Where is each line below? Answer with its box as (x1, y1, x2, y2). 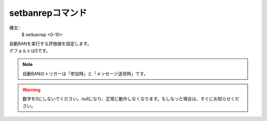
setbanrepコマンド (9, 7, 88, 18)
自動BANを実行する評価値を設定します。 (9, 41, 91, 47)
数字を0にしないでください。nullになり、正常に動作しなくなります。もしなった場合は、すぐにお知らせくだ (22, 96, 240, 102)
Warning (22, 87, 41, 93)
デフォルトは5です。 (9, 48, 50, 54)
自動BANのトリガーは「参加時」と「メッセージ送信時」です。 (22, 70, 148, 76)
